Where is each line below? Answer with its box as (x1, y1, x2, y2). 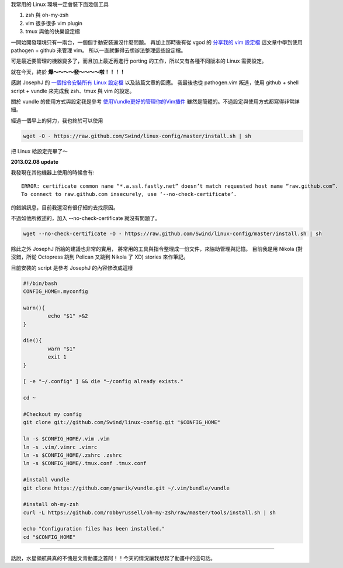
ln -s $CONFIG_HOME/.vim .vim (23, 436, 110, 442)
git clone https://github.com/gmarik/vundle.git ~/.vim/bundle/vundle (23, 484, 230, 491)
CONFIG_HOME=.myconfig (23, 288, 88, 295)
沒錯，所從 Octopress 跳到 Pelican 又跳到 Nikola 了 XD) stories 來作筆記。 (11, 253, 189, 260)
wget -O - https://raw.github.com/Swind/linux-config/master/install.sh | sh (23, 132, 251, 139)
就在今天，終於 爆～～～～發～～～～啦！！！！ (11, 68, 125, 75)
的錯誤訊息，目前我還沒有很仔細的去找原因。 (11, 204, 119, 211)
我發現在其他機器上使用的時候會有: (11, 169, 95, 176)
